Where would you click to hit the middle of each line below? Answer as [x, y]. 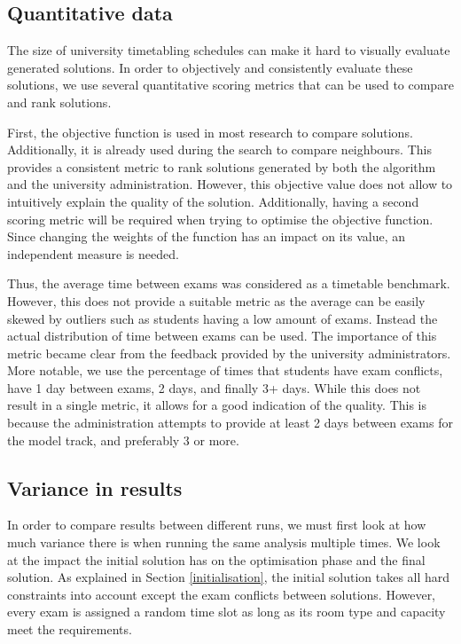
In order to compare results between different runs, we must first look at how [217, 525]
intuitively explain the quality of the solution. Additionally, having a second [213, 201]
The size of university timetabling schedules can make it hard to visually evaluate [229, 50]
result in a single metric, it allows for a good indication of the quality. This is [217, 405]
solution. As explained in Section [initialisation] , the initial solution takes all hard [229, 577]
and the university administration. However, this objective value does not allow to [230, 184]
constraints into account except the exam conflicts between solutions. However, [222, 594]
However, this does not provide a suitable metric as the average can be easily [216, 300]
